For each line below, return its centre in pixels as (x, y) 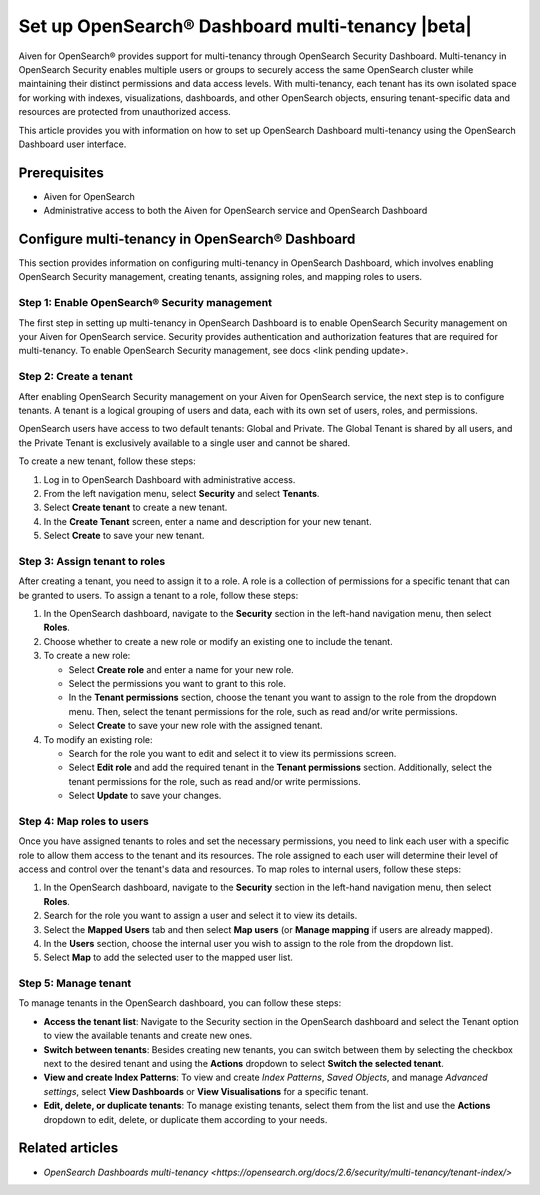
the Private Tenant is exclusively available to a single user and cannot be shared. (184, 442)
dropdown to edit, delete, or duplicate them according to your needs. (185, 1119)
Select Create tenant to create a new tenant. (135, 507)
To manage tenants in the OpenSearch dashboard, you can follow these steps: (180, 1003)
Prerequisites (61, 172)
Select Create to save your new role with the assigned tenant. (196, 726)
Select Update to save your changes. (145, 796)
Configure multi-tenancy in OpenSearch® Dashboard (187, 239)
